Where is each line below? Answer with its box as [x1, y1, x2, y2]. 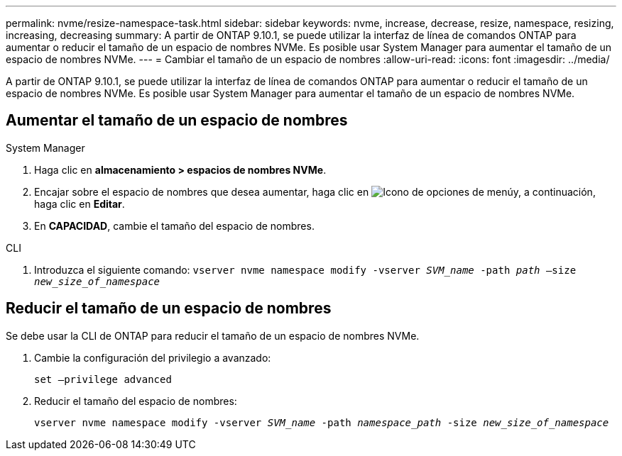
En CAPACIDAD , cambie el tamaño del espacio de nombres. [34, 219, 315, 232]
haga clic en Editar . [34, 197, 125, 210]
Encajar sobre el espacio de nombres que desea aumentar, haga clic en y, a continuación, [34, 185, 596, 198]
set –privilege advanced [34, 373, 172, 385]
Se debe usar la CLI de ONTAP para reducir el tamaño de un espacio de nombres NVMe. [6, 329, 420, 342]
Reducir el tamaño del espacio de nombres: [34, 394, 237, 407]
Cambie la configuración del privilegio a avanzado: [34, 351, 271, 364]
